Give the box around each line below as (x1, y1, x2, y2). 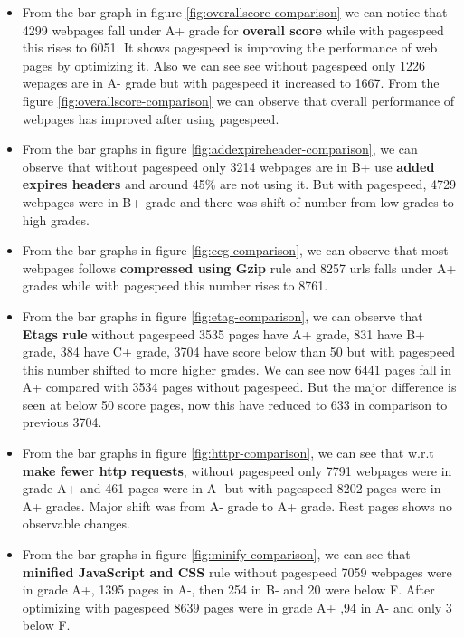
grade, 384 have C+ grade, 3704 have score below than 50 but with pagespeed (22, 342, 455, 361)
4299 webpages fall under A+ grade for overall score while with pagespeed (22, 20, 444, 39)
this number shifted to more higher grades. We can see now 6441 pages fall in (22, 359, 451, 378)
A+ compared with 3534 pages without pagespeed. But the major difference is (22, 377, 457, 396)
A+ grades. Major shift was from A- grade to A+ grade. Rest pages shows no (22, 496, 453, 515)
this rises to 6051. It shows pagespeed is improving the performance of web (22, 38, 438, 57)
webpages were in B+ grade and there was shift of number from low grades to (22, 192, 454, 211)
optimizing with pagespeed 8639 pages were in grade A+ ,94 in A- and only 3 (22, 597, 452, 616)
